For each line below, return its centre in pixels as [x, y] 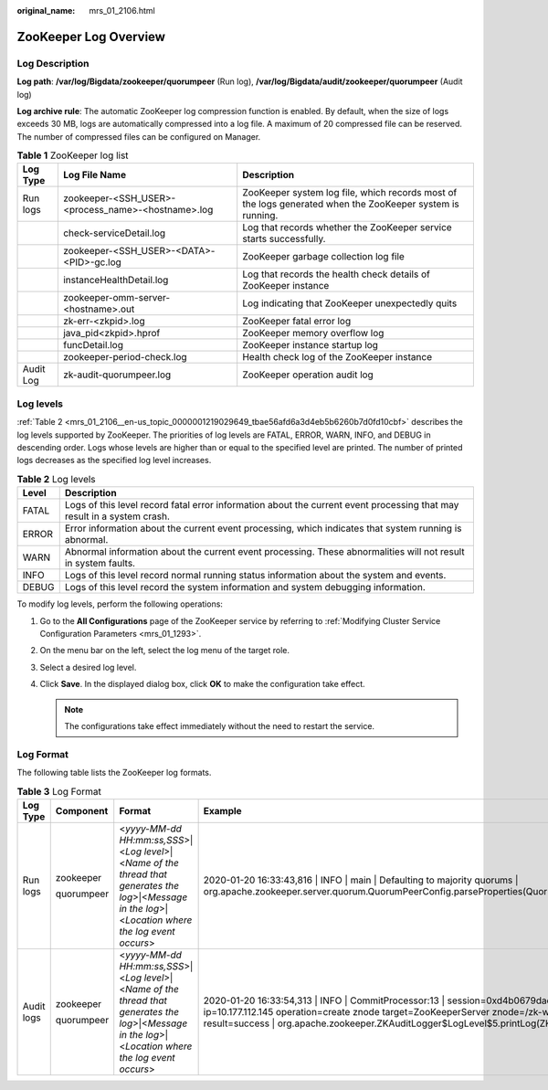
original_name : [46, 11]
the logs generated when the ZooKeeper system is [351, 204]
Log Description [53, 63]
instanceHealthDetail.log [116, 280]
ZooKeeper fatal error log [297, 322]
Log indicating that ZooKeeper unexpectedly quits [350, 303]
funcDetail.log [93, 345]
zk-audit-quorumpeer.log [117, 375]
